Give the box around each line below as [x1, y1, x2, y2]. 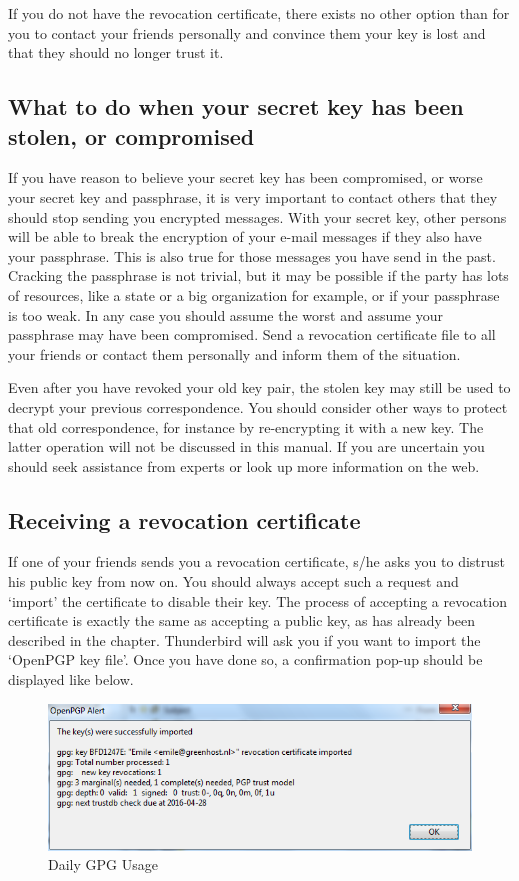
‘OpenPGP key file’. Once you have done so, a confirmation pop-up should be [8, 649, 483, 670]
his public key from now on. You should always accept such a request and [8, 571, 459, 592]
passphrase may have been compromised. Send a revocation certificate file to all [8, 324, 496, 345]
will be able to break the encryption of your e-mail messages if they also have [8, 226, 482, 247]
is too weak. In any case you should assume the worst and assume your [8, 304, 444, 325]
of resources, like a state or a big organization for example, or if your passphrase [8, 284, 500, 305]
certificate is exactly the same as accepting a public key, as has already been [8, 610, 476, 631]
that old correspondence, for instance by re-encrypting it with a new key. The [8, 416, 484, 437]
